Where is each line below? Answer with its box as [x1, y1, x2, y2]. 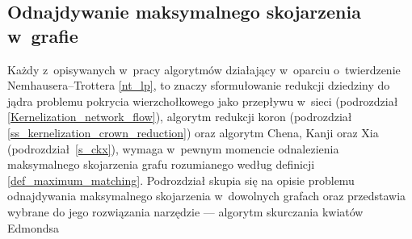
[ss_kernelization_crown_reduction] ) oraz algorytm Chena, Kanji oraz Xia [7, 124, 379, 140]
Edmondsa [7, 219, 60, 236]
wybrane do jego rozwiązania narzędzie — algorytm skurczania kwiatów [7, 203, 364, 220]
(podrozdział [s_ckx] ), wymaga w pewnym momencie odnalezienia [7, 140, 339, 157]
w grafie [7, 23, 78, 48]
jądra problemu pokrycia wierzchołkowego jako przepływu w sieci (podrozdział [7, 92, 398, 109]
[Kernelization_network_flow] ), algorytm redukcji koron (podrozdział [7, 108, 352, 125]
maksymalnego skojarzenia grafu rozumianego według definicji [7, 156, 315, 173]
